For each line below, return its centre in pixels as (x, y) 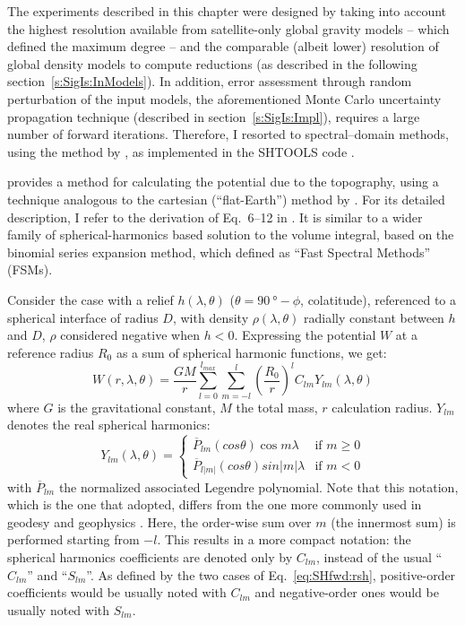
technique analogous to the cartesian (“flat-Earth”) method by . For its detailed (226, 199)
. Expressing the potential (305, 335)
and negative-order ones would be (347, 592)
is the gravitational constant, (137, 407)
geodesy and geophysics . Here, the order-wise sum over (159, 521)
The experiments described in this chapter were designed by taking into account (227, 11)
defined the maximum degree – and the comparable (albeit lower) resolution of (223, 46)
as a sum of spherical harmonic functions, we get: (251, 352)
